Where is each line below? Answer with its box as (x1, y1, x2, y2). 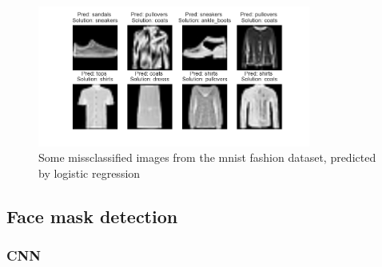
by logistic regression (38, 164, 141, 181)
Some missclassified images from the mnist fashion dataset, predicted (38, 149, 376, 166)
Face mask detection (6, 203, 178, 228)
